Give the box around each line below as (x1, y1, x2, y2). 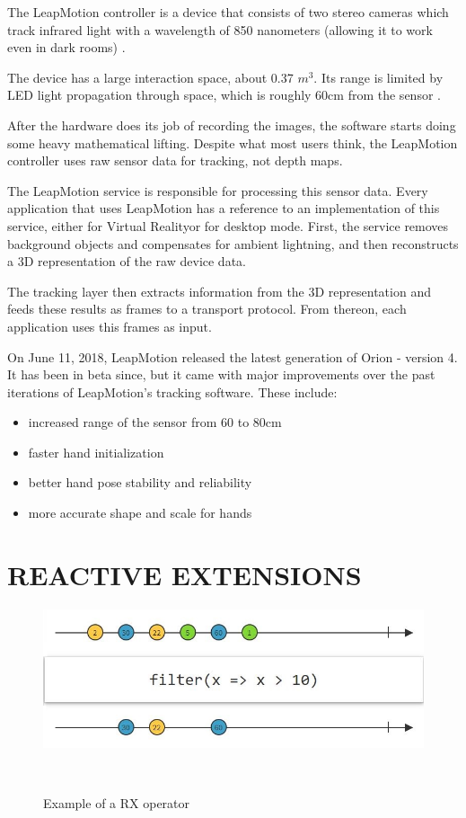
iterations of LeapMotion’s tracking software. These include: (7, 382, 338, 401)
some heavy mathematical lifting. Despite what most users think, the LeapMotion (7, 133, 458, 152)
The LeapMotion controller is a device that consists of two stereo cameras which (7, 3, 449, 21)
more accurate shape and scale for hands (28, 503, 252, 522)
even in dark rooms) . (7, 38, 126, 57)
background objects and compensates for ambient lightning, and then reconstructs (7, 234, 459, 253)
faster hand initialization (28, 442, 164, 461)
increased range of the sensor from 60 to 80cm (28, 413, 282, 431)
